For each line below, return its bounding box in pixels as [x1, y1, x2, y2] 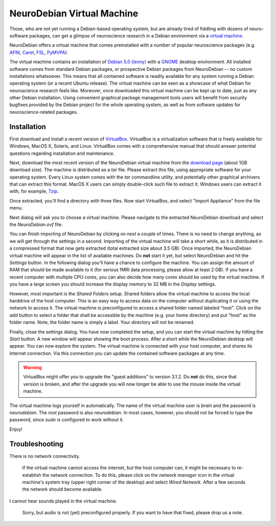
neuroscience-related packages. [9, 109, 78, 115]
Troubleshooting [9, 439, 64, 448]
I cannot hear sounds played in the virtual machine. [9, 498, 118, 504]
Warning [23, 365, 42, 371]
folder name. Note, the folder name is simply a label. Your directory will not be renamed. [9, 319, 195, 326]
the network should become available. [22, 486, 103, 492]
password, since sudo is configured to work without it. [9, 417, 124, 423]
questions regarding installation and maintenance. [9, 150, 115, 156]
